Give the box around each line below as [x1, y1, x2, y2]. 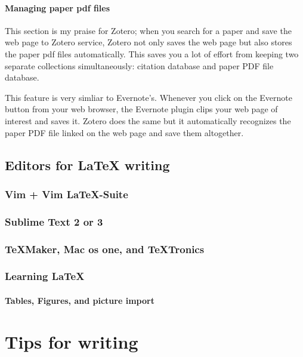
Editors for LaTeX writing [5, 155, 170, 174]
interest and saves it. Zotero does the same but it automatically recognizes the [5, 114, 291, 127]
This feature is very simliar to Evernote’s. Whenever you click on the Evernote [5, 91, 292, 103]
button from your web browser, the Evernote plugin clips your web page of [5, 103, 278, 115]
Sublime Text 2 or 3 [5, 214, 103, 229]
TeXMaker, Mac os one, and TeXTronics [5, 241, 205, 256]
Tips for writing [5, 329, 138, 353]
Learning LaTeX [5, 269, 85, 284]
